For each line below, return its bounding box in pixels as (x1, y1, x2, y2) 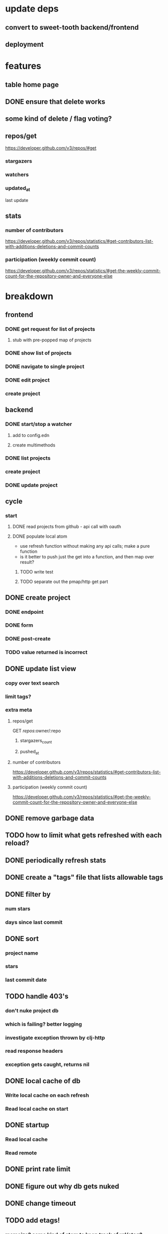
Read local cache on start (5, 1105, 69, 1112)
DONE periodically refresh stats (5, 856, 106, 864)
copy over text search (5, 679, 60, 686)
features (5, 60, 42, 72)
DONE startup (5, 1121, 49, 1129)
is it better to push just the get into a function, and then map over (20, 554, 154, 560)
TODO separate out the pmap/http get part (20, 578, 108, 585)
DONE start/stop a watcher (5, 421, 72, 428)
